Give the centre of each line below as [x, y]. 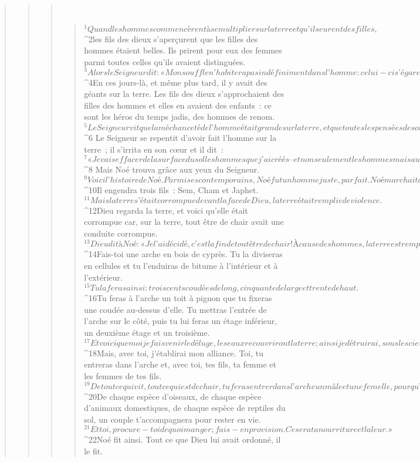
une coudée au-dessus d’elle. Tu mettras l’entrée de [175, 309]
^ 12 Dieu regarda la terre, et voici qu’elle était [166, 210]
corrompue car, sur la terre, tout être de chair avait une [184, 222]
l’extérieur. [104, 277]
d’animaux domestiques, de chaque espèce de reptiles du [185, 408]
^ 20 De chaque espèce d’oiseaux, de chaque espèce [173, 396]
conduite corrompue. [121, 233]
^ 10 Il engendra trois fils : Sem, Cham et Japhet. [171, 189]
